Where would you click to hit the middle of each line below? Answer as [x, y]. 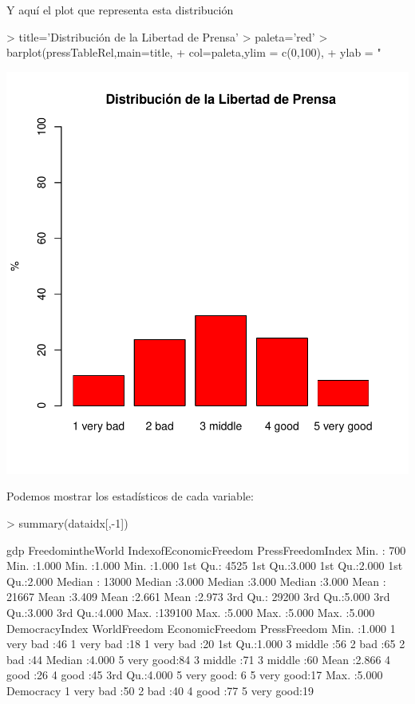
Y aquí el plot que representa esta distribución [120, 10]
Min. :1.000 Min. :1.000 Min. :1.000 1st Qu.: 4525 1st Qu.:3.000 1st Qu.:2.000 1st [205, 566]
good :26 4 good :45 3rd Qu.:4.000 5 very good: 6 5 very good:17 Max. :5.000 [195, 675]
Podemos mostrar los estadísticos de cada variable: [130, 496]
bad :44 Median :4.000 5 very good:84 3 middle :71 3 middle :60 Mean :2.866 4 [199, 659]
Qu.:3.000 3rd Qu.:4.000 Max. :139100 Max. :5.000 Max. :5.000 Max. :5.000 [191, 612]
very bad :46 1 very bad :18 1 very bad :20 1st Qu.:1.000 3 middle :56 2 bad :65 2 [206, 644]
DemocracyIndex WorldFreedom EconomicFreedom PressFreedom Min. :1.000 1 [201, 628]
